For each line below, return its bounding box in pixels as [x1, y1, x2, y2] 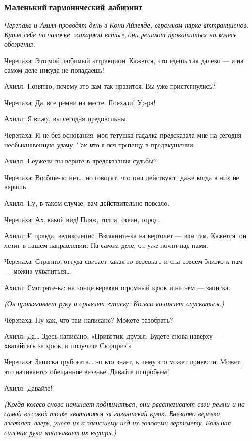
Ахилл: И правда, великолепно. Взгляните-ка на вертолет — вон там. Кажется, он [4, 230, 247, 241]
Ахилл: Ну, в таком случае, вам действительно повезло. [4, 197, 170, 208]
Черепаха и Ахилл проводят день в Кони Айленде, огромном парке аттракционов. [4, 20, 249, 30]
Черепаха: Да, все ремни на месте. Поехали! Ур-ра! [4, 97, 156, 107]
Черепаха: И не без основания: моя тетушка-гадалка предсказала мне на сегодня [4, 130, 241, 140]
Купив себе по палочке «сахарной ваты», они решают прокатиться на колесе [4, 29, 237, 39]
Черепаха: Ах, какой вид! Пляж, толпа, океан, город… [4, 214, 162, 224]
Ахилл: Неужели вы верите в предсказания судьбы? [4, 156, 157, 166]
